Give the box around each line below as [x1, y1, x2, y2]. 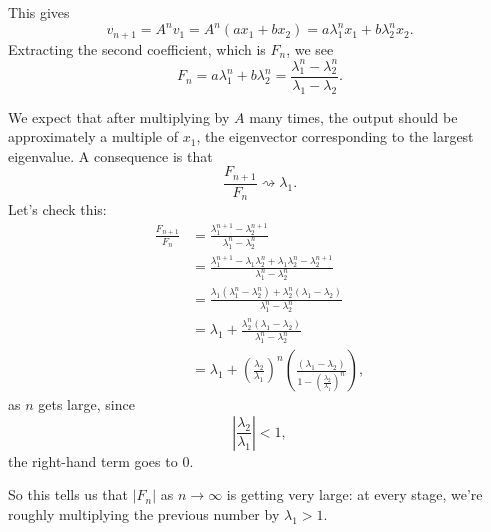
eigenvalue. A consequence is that [8, 145, 213, 166]
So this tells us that [8, 484, 129, 505]
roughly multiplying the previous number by [8, 504, 280, 525]
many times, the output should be [249, 106, 458, 127]
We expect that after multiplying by [8, 106, 230, 127]
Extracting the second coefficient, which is [8, 38, 266, 59]
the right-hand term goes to [8, 450, 178, 471]
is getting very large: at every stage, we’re [226, 484, 483, 505]
